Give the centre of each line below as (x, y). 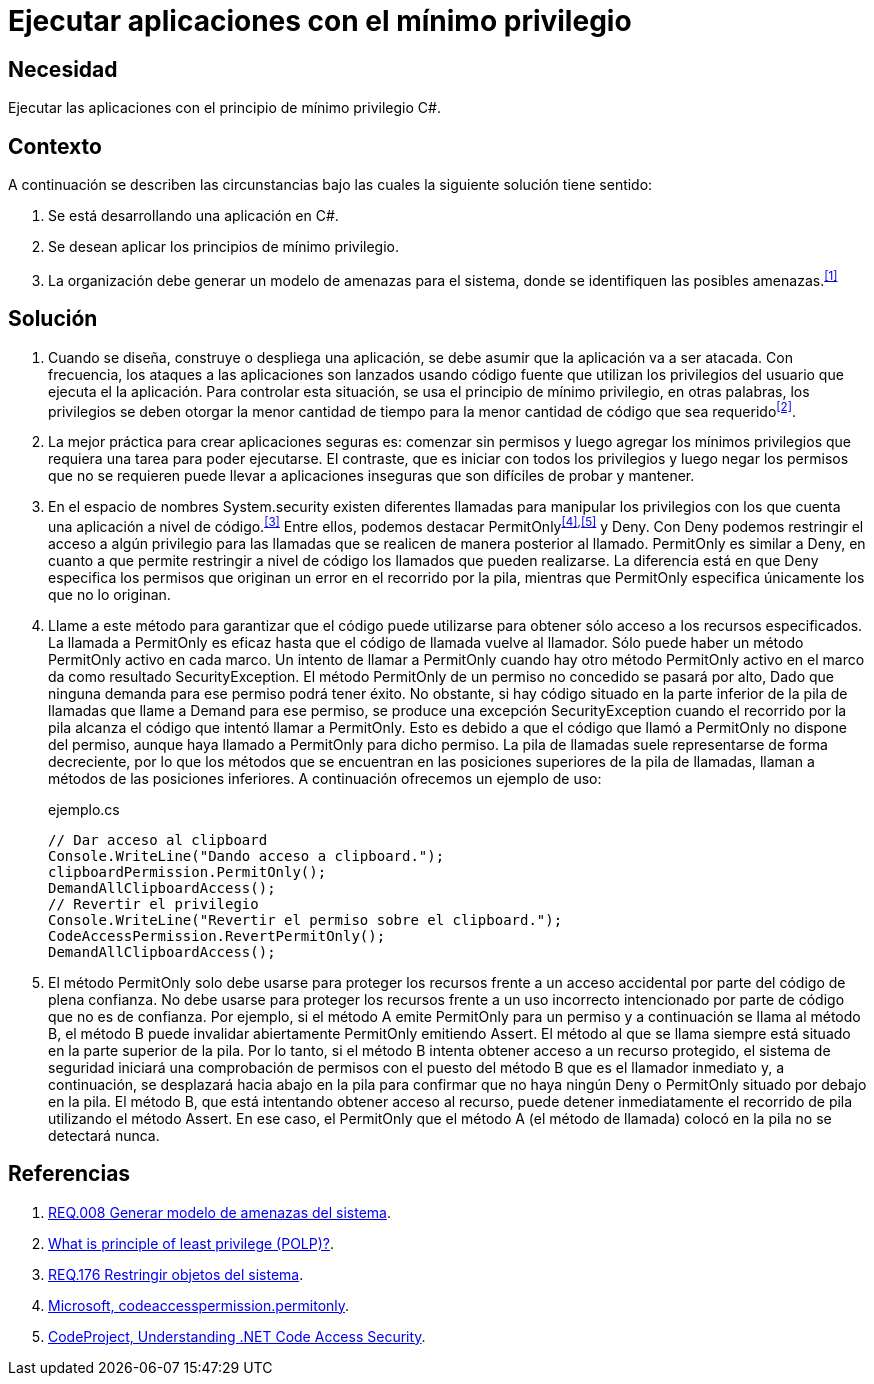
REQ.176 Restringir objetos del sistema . (176, 1274)
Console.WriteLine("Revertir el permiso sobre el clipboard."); (305, 919)
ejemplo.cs (84, 809)
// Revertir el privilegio (153, 903)
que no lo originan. (109, 594)
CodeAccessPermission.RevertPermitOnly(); (217, 935)
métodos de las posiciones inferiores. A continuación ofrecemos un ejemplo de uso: (325, 778)
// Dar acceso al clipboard (158, 839)
